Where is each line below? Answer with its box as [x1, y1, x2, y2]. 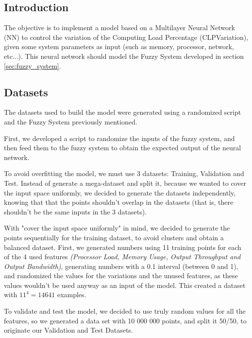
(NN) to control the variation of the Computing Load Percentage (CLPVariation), [4, 32, 249, 42]
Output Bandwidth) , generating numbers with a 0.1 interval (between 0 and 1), [4, 261, 238, 271]
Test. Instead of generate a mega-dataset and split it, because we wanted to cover [4, 178, 246, 188]
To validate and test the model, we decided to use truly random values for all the [4, 306, 246, 316]
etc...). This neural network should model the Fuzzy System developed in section [4, 51, 244, 61]
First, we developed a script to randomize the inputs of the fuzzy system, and [4, 133, 235, 143]
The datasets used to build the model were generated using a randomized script [4, 107, 241, 117]
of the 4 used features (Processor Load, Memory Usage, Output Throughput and [4, 251, 241, 262]
